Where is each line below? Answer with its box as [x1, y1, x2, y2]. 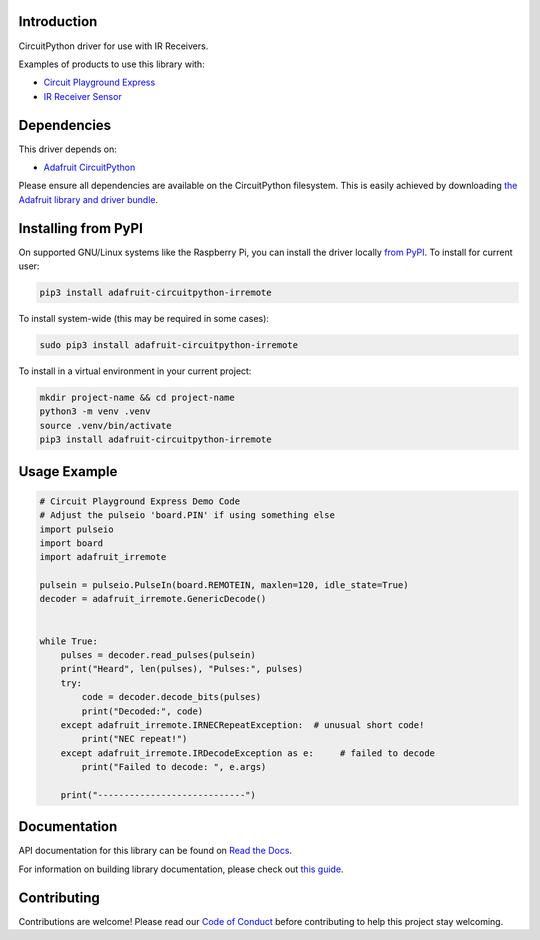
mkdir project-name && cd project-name [39, 391, 235, 403]
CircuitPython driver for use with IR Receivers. [18, 40, 209, 52]
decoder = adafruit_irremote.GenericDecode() [39, 593, 267, 605]
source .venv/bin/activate [39, 420, 172, 431]
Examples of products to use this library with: [18, 58, 205, 70]
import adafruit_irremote [39, 551, 167, 563]
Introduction [18, 13, 98, 30]
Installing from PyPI [18, 220, 144, 237]
